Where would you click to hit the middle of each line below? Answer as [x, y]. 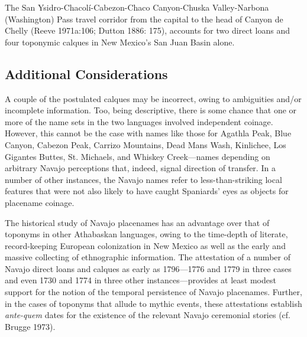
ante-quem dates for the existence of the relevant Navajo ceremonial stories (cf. [148, 315]
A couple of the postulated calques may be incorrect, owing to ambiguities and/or [153, 98]
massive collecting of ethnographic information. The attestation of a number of [148, 257]
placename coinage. [40, 202]
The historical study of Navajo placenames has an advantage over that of [137, 222]
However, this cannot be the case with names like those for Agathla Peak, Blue [148, 133]
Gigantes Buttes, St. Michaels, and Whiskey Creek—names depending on [138, 156]
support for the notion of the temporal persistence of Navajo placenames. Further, [153, 292]
